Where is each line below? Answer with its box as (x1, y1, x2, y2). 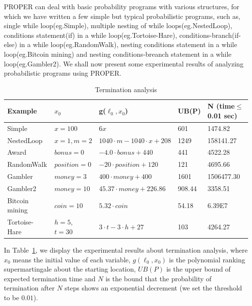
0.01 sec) (207, 110, 237, 120)
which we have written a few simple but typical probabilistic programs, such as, (4, 11, 240, 21)
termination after (4, 283, 55, 293)
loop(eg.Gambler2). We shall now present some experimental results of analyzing (4, 58, 244, 68)
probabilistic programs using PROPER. (4, 68, 122, 78)
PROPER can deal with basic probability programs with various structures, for (4, 1, 239, 11)
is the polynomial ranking (169, 254, 245, 264)
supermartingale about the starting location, (4, 264, 136, 274)
